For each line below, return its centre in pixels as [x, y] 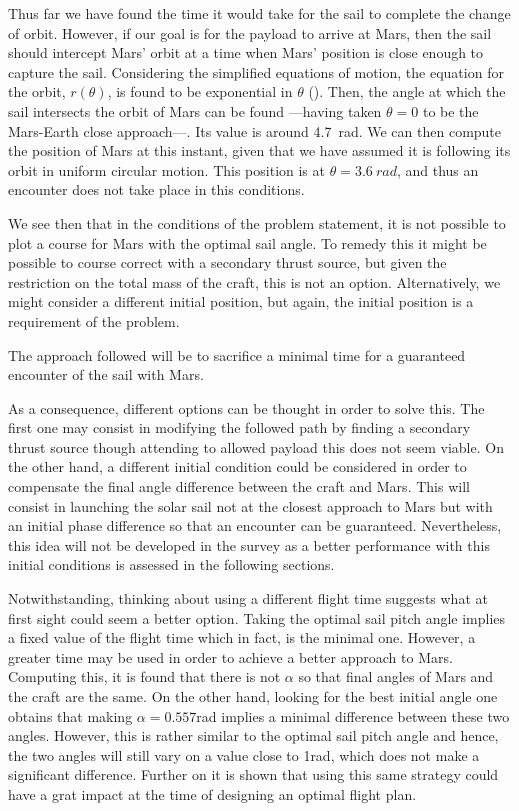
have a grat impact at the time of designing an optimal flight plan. [212, 793]
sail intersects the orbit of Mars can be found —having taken [195, 110]
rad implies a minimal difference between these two [353, 715]
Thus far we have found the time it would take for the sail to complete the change [259, 13]
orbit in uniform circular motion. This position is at [166, 169]
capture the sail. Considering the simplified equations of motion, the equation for [256, 71]
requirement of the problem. [94, 320]
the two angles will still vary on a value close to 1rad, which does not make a [244, 754]
